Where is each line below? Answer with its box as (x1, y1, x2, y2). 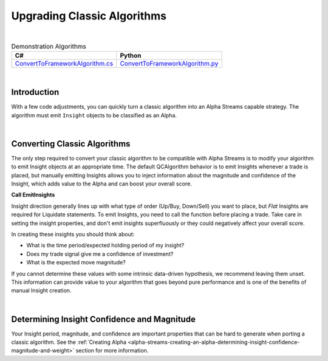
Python (120, 52, 142, 60)
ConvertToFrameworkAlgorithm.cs (15, 60, 114, 68)
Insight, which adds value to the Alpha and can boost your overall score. (11, 180, 193, 188)
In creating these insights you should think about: (11, 231, 135, 238)
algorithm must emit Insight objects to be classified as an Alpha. (11, 111, 177, 119)
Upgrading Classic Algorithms (11, 9, 167, 22)
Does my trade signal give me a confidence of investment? (26, 250, 174, 258)
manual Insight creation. (11, 287, 72, 294)
